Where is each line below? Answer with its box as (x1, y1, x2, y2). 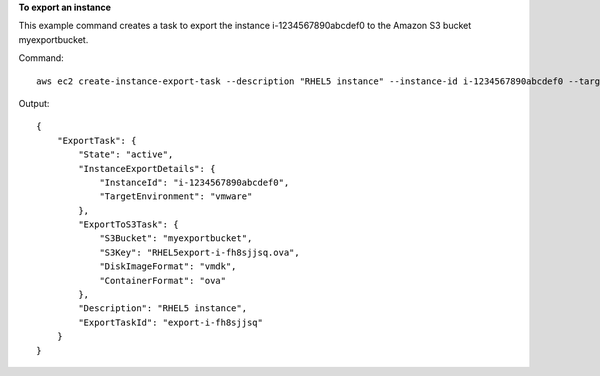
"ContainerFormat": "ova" (99, 275, 227, 286)
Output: (18, 97, 50, 109)
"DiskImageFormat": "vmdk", (99, 261, 237, 272)
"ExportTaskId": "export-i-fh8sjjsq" (78, 316, 264, 328)
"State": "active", (78, 149, 174, 160)
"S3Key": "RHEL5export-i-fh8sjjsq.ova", (99, 246, 300, 258)
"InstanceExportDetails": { (78, 163, 216, 174)
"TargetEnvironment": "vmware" (99, 191, 253, 202)
